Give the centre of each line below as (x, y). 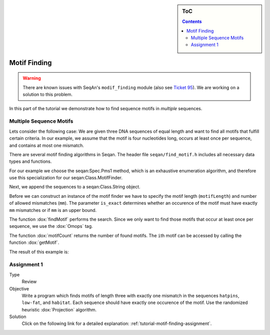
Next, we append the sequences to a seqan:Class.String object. (75, 187)
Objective (19, 288)
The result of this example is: (39, 252)
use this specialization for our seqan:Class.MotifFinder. (66, 178)
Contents (192, 22)
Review (29, 282)
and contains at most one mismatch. (47, 145)
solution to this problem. (47, 95)
